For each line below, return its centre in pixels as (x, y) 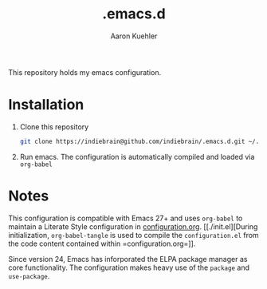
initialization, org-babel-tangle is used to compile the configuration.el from (133, 235)
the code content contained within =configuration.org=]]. (102, 243)
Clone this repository (54, 127)
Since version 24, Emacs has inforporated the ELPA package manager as (128, 259)
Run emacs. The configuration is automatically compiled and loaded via (137, 156)
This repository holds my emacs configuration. (85, 72)
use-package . (29, 275)
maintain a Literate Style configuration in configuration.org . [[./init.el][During (133, 226)
